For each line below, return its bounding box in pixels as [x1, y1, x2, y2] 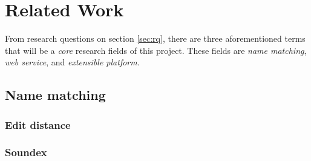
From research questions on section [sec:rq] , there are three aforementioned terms [5, 32, 306, 45]
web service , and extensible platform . [5, 56, 140, 68]
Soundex [5, 145, 47, 160]
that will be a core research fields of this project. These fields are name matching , [5, 44, 307, 56]
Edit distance [5, 117, 71, 132]
